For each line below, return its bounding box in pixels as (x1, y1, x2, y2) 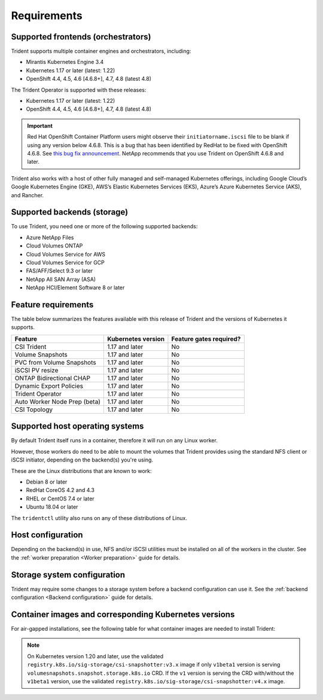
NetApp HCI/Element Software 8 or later (26, 284, 125, 291)
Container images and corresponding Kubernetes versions (11, 609, 235, 619)
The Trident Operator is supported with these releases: (11, 86, 147, 93)
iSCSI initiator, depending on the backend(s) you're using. (11, 456, 154, 463)
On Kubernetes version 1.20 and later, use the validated (27, 652, 164, 660)
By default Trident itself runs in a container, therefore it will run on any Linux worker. (11, 437, 218, 444)
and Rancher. (11, 191, 44, 198)
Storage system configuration (11, 570, 126, 580)
